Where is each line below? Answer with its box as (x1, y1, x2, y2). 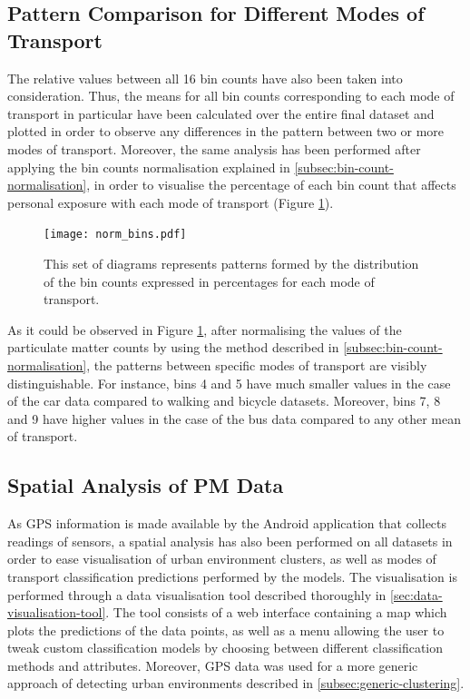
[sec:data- (390, 585, 443, 604)
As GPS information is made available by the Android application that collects (7, 514, 447, 533)
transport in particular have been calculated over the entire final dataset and (7, 103, 435, 123)
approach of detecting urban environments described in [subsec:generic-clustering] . (7, 674, 465, 693)
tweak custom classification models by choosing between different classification (7, 638, 444, 657)
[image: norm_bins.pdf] (44, 228, 187, 241)
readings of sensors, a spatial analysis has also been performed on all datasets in (7, 531, 453, 550)
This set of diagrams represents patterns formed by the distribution (44, 254, 419, 272)
